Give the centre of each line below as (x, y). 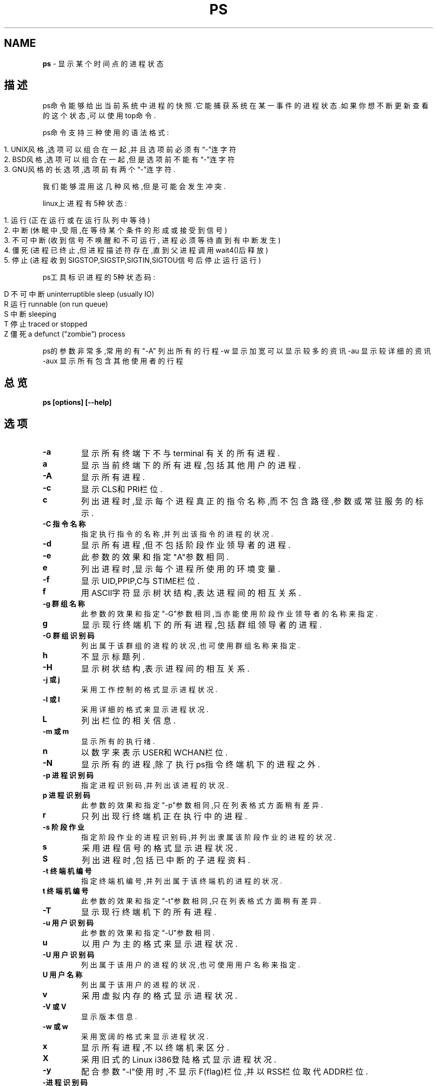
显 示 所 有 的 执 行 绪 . (118, 741)
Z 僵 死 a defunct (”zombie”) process (65, 334)
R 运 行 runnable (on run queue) (56, 304)
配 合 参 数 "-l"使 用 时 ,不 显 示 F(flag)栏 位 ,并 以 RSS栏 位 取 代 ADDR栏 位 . (224, 1072)
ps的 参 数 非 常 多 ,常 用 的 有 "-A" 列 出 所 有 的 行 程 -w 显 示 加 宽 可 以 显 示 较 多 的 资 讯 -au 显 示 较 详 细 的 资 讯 (237, 351)
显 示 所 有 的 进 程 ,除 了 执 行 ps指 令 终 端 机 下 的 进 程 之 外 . (201, 765)
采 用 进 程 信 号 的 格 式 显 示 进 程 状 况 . (160, 848)
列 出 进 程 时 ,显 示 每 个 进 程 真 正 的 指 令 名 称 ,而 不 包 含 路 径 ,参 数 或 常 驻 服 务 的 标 (252, 501)
